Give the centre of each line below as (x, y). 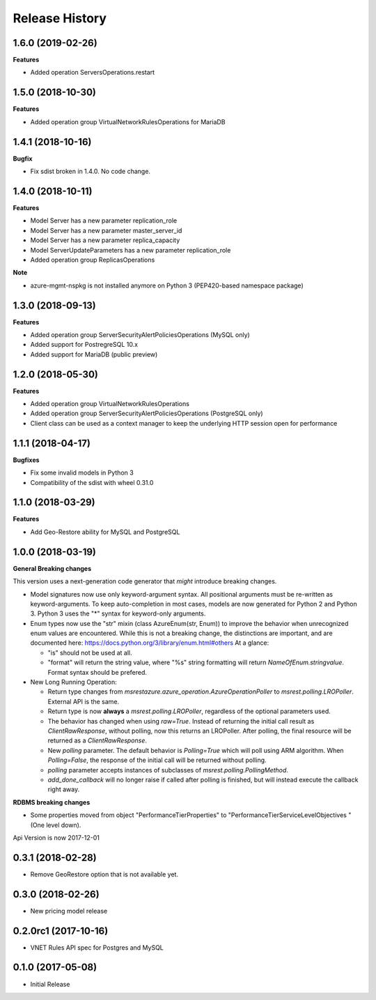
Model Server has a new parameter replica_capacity (105, 240)
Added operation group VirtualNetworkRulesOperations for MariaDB (128, 121)
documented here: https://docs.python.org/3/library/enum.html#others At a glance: (150, 643)
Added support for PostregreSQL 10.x (84, 345)
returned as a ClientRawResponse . (97, 740)
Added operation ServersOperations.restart (93, 73)
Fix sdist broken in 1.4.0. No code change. (91, 172)
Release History (60, 18)
